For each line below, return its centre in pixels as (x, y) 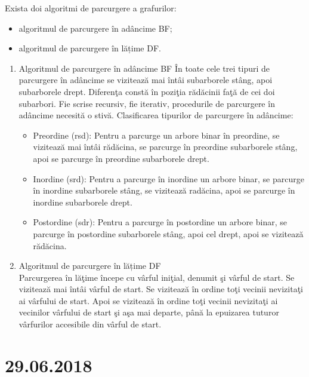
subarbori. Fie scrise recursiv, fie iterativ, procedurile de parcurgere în (147, 103)
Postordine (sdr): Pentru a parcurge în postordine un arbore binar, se (160, 222)
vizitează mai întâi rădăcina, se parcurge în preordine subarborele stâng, (165, 147)
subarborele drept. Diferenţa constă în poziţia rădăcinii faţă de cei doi (147, 91)
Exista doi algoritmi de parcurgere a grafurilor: (91, 8)
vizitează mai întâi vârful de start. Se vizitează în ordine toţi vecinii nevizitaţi (161, 289)
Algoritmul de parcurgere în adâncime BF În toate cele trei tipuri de (144, 68)
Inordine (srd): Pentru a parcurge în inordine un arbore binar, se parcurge (169, 178)
